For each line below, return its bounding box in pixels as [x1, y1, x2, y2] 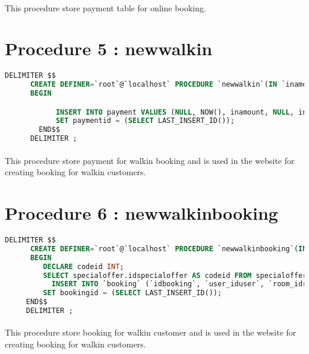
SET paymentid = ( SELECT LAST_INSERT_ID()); [55, 116, 235, 125]
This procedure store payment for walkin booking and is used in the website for [5, 154, 295, 166]
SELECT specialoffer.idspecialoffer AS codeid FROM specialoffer [43, 271, 307, 280]
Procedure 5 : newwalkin [5, 36, 213, 61]
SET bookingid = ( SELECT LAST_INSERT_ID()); [43, 289, 222, 298]
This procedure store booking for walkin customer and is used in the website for [5, 326, 297, 339]
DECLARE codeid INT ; [43, 262, 124, 271]
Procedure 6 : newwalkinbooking [5, 201, 278, 225]
